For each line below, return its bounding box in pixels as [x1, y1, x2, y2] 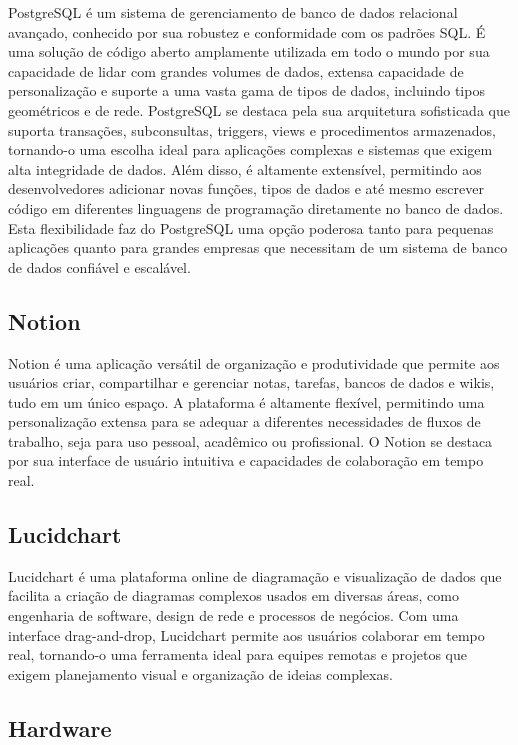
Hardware [8, 712, 112, 743]
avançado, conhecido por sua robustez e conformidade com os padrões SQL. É [8, 21, 486, 42]
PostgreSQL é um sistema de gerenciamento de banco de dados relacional [8, 2, 458, 22]
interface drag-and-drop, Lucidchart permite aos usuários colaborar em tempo [8, 624, 485, 645]
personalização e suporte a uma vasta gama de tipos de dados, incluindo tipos [8, 80, 485, 101]
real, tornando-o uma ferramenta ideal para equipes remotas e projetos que [8, 644, 468, 665]
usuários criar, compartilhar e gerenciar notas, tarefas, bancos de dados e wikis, [8, 372, 495, 393]
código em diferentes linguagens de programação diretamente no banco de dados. [8, 197, 504, 218]
